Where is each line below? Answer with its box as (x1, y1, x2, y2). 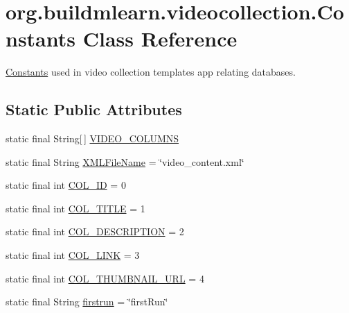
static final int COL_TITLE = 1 (6, 201, 145, 215)
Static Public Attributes (6, 99, 182, 120)
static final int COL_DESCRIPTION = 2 (6, 224, 184, 239)
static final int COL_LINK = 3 (6, 248, 140, 262)
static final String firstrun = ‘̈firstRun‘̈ (6, 294, 168, 309)
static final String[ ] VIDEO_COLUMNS (6, 131, 179, 146)
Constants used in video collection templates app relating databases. (6, 65, 296, 79)
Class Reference (82, 24, 238, 53)
